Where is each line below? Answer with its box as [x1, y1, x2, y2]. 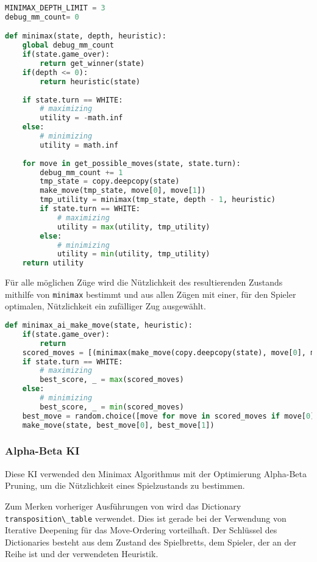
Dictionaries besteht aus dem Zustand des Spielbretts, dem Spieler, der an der [5, 535, 297, 548]
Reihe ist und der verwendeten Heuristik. [5, 547, 158, 560]
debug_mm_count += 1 [40, 168, 123, 177]
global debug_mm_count [22, 41, 114, 50]
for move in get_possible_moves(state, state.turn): [22, 159, 241, 168]
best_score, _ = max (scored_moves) [40, 375, 184, 384]
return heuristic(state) [40, 77, 140, 86]
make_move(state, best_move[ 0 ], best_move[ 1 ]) [22, 420, 215, 430]
